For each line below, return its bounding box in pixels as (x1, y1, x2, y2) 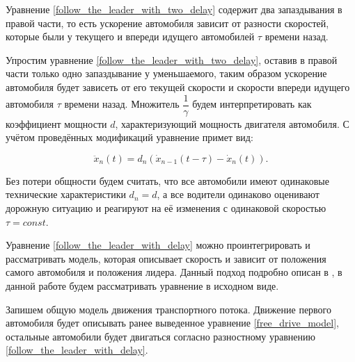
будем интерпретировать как (192, 97, 312, 111)
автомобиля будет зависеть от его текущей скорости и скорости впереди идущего (6, 79, 350, 94)
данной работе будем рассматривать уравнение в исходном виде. (6, 278, 279, 293)
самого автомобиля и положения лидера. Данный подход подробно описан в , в (6, 265, 342, 279)
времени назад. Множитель (64, 97, 180, 111)
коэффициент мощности (6, 116, 107, 131)
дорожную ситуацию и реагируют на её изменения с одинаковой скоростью (6, 201, 326, 215)
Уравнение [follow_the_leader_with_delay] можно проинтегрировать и (6, 238, 310, 252)
